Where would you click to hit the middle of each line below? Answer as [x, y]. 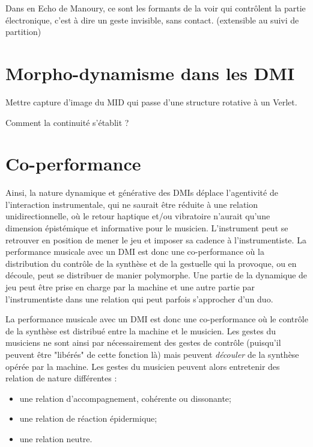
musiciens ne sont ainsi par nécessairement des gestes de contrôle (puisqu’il [143, 342]
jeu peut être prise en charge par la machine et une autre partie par [130, 286]
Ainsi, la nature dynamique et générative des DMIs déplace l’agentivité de [142, 192]
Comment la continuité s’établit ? [67, 122]
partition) [23, 32]
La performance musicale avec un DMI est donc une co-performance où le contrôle [157, 319]
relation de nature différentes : [61, 378]
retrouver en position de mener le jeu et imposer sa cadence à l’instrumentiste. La [156, 239]
